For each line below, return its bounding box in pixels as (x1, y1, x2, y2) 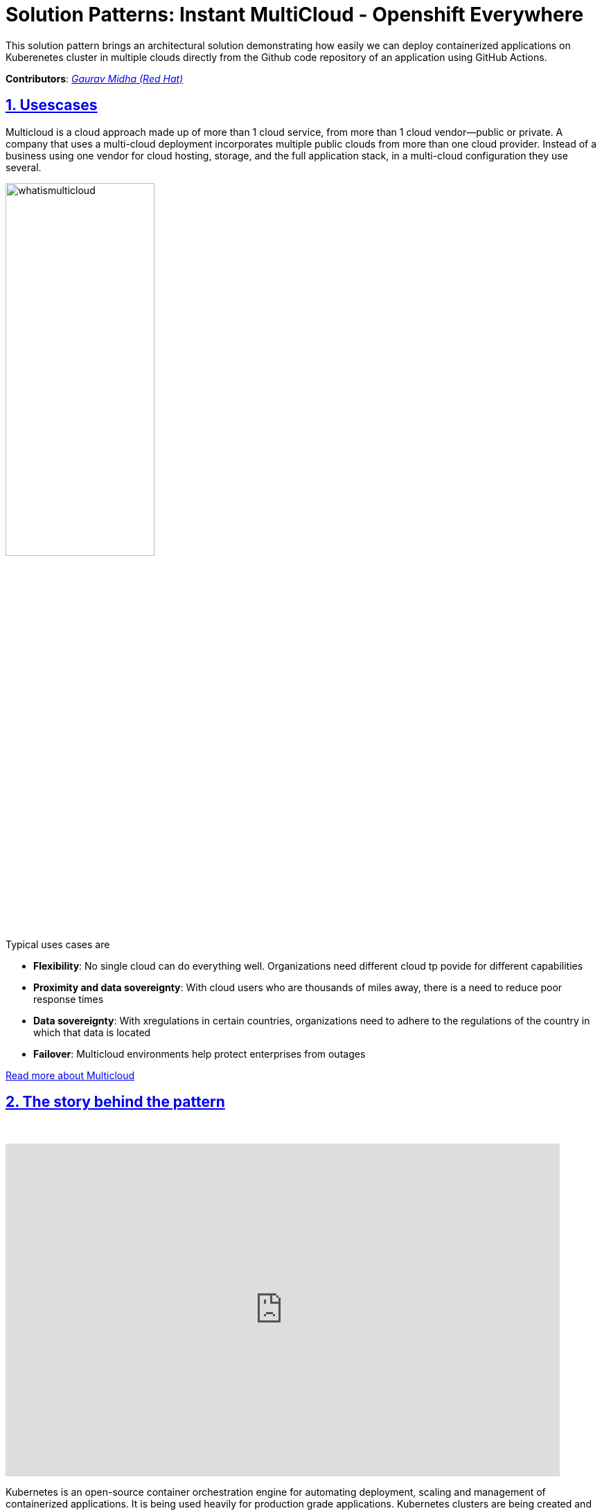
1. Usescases (6, 96, 98, 114)
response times (33, 993, 104, 1005)
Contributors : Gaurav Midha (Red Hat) (6, 72, 184, 85)
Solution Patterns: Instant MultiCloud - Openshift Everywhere (6, 3, 584, 26)
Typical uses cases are (6, 938, 110, 950)
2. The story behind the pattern (6, 1093, 225, 1111)
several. (6, 161, 42, 173)
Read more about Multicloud (6, 1069, 135, 1081)
